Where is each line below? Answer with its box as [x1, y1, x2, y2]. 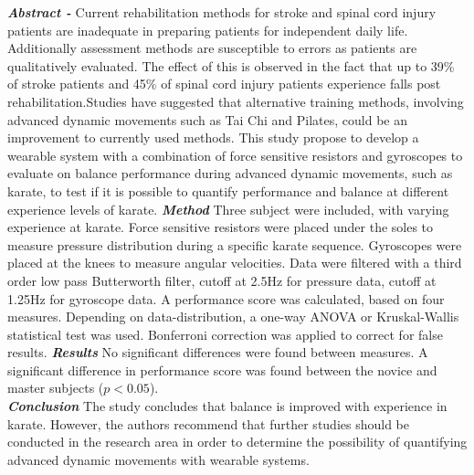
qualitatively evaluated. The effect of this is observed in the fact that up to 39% [7, 56, 455, 75]
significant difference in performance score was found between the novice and [7, 360, 437, 379]
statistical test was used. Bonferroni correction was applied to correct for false [7, 324, 443, 343]
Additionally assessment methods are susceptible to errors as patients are [7, 38, 417, 58]
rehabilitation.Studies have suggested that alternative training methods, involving [7, 91, 464, 111]
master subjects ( [7, 378, 104, 397]
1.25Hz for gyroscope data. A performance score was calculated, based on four [7, 289, 445, 308]
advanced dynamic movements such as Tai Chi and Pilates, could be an [7, 110, 407, 129]
